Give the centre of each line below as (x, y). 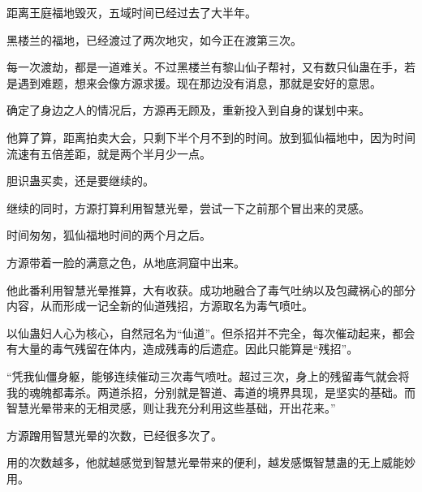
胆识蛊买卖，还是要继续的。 (80, 181)
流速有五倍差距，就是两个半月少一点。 (109, 153)
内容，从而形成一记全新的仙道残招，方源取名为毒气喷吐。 (160, 306)
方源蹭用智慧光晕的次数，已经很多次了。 (114, 435)
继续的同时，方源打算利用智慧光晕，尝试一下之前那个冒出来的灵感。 (188, 207)
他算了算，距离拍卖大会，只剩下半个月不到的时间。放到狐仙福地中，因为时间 (211, 137)
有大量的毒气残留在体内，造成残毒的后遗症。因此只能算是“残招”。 (183, 349)
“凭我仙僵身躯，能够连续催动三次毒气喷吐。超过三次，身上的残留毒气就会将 (208, 375)
